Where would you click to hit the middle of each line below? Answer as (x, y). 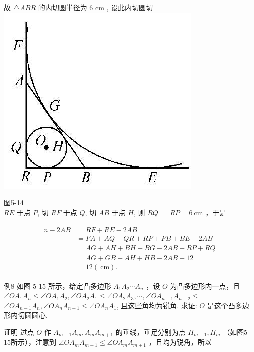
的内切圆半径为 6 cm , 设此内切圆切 (96, 7)
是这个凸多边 (228, 305)
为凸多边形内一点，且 (205, 286)
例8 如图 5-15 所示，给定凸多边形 (58, 286)
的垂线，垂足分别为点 (151, 332)
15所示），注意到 (30, 342)
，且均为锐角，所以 (180, 342)
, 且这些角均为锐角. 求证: (157, 305)
